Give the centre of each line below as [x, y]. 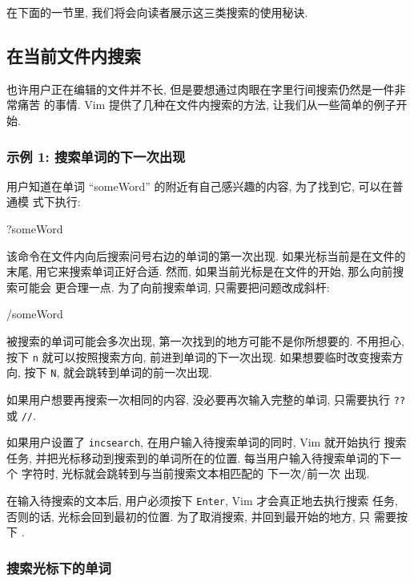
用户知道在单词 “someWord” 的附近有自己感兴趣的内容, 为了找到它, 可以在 [199, 186]
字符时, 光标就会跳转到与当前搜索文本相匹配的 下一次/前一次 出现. [195, 473]
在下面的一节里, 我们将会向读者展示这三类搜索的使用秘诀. [157, 12]
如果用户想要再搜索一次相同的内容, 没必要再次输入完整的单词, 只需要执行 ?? [206, 399]
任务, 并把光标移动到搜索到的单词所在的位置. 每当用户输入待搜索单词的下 [199, 457]
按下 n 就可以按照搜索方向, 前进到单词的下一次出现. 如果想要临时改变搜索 [199, 356]
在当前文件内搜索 [74, 55]
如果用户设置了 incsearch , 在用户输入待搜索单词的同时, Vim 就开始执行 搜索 [207, 442]
